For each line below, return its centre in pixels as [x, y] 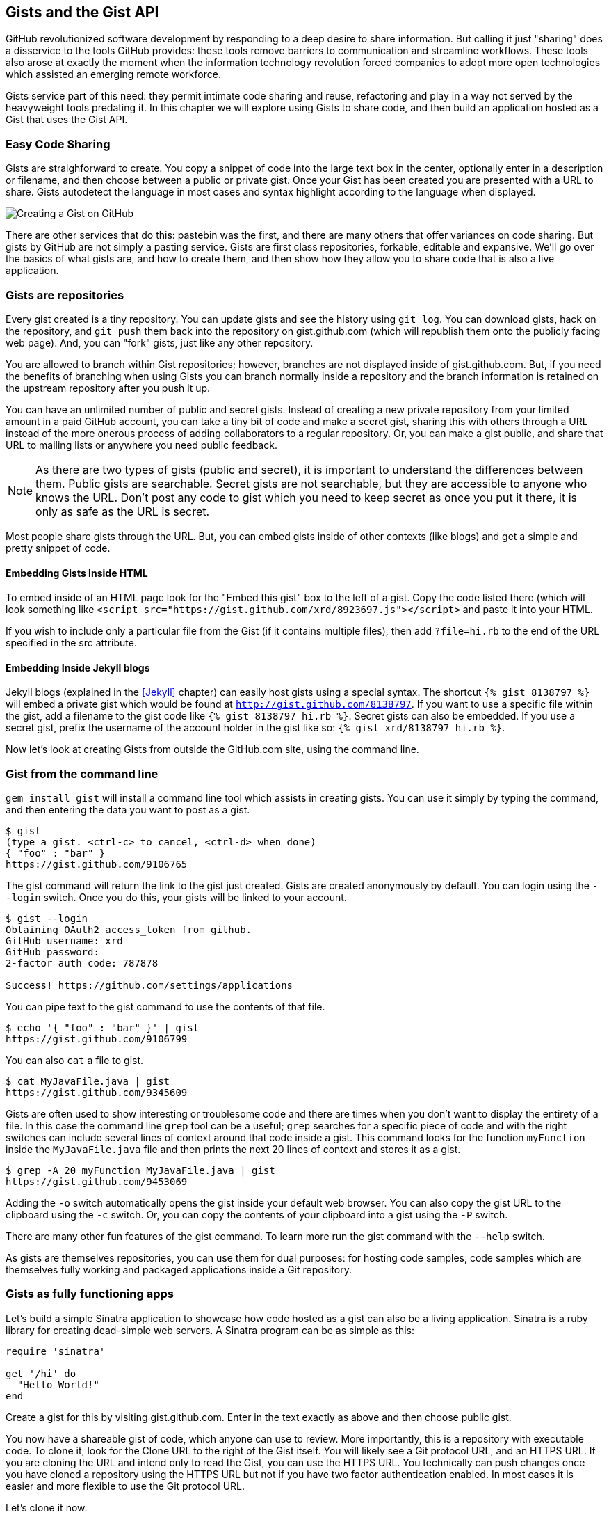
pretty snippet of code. [58, 548]
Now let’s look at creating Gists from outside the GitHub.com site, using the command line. [212, 749]
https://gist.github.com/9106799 [97, 1039]
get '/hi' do [41, 1373]
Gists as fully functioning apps [90, 1294]
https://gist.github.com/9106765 [97, 865]
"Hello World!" [58, 1384]
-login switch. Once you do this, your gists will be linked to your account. [176, 898]
